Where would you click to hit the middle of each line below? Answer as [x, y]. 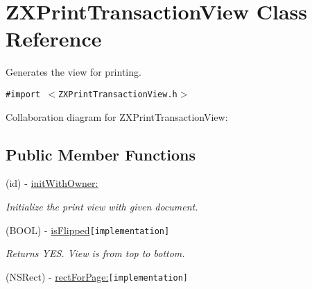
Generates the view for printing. [73, 72]
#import [23, 94]
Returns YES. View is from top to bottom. [95, 253]
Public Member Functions [101, 154]
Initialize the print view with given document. [102, 206]
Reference [54, 39]
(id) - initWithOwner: [52, 183]
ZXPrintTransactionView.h [118, 94]
